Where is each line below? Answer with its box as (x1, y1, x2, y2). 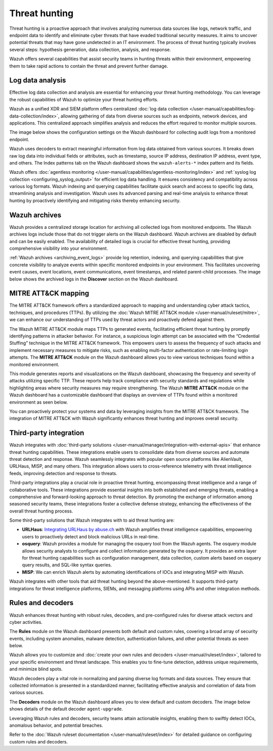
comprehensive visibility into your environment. (9, 245, 108, 251)
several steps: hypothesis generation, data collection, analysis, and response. (9, 46, 171, 53)
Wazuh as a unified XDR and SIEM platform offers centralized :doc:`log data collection (9, 106, 189, 112)
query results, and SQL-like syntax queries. (22, 562, 112, 568)
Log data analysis (9, 76, 66, 85)
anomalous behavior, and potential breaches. (9, 722, 104, 728)
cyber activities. (9, 619, 43, 625)
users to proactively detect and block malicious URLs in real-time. (22, 533, 159, 539)
